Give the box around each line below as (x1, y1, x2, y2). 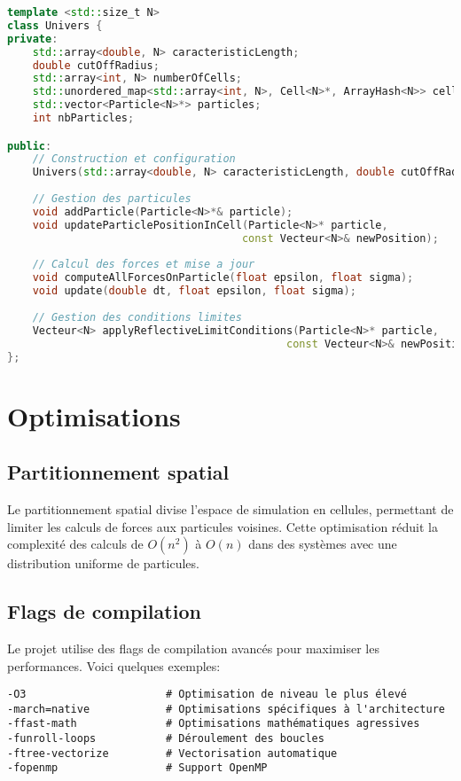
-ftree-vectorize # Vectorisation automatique (7, 746, 338, 760)
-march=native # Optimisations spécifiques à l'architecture (7, 702, 445, 715)
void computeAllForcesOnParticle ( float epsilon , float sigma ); (32, 271, 414, 285)
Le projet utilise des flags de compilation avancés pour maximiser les (7, 638, 379, 657)
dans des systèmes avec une (248, 535, 397, 553)
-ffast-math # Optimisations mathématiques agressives (7, 717, 420, 730)
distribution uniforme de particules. (7, 554, 199, 573)
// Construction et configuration (32, 152, 236, 166)
